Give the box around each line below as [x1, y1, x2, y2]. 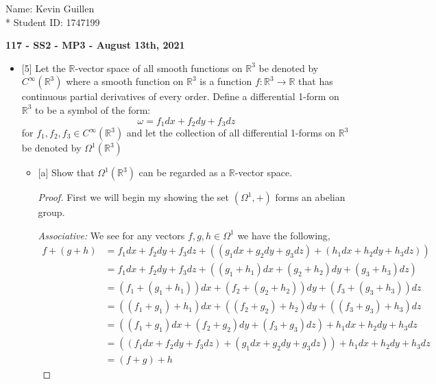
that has [298, 74, 333, 88]
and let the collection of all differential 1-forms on [126, 125, 336, 140]
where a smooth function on [66, 74, 184, 88]
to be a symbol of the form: [35, 102, 151, 117]
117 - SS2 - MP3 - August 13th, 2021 [5, 38, 185, 52]
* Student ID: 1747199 [5, 14, 100, 29]
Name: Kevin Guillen [5, 1, 95, 15]
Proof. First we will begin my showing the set [38, 190, 230, 204]
